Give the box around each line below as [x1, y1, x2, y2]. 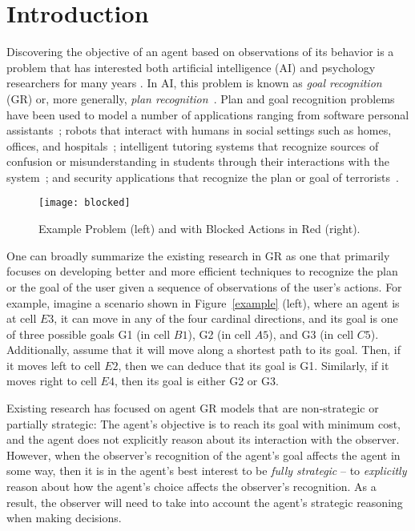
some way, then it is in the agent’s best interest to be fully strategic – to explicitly [6, 462, 407, 479]
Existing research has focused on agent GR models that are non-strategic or [6, 400, 379, 416]
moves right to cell [6, 372, 97, 389]
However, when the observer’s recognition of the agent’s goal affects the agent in [6, 446, 401, 463]
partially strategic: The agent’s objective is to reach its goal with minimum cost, [6, 415, 401, 432]
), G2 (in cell [187, 325, 252, 342]
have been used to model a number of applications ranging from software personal [6, 106, 409, 123]
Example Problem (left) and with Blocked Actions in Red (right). [38, 220, 361, 237]
